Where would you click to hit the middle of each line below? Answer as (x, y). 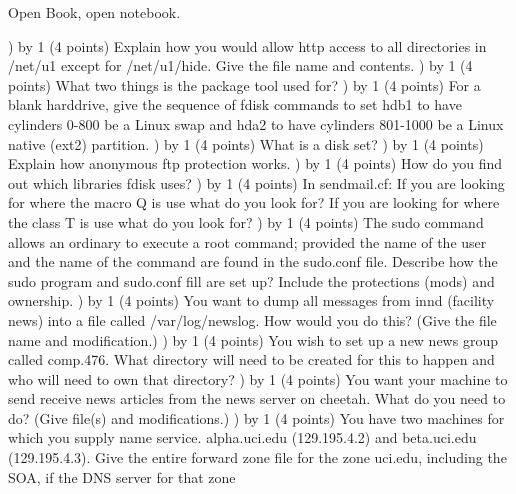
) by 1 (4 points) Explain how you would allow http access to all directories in (247, 45)
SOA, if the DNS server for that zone (122, 476)
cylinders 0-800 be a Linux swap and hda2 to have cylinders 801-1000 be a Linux (256, 123)
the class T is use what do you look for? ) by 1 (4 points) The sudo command (246, 221)
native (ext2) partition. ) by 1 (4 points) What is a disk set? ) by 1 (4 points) (246, 143)
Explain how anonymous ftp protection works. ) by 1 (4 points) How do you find (255, 163)
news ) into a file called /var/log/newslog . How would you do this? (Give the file (252, 319)
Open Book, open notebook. (94, 12)
